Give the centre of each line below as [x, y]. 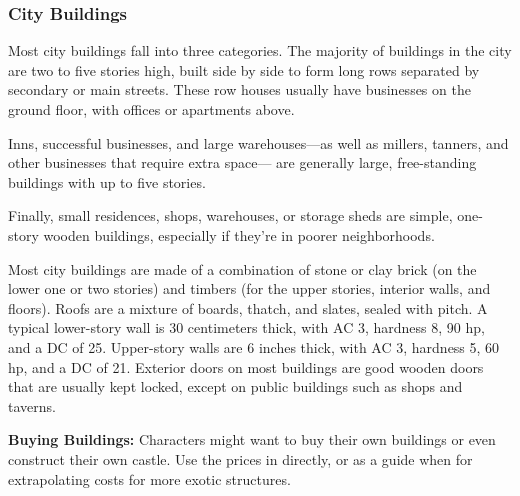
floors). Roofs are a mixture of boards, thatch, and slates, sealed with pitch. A [248, 307]
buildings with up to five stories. [107, 181]
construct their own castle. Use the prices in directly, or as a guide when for [240, 458]
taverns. [32, 405]
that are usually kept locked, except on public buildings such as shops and [235, 386]
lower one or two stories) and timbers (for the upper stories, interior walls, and [249, 288]
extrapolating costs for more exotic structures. [149, 478]
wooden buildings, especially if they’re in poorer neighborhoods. [239, 234]
